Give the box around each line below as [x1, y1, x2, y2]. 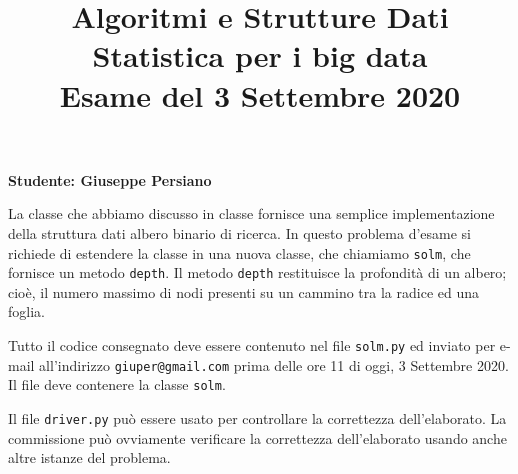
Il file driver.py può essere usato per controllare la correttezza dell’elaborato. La [8, 408, 507, 428]
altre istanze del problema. [8, 447, 171, 468]
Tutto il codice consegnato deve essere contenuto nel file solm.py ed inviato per [8, 335, 496, 356]
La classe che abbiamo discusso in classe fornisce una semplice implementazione [8, 203, 495, 224]
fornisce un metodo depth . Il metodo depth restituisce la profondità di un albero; [8, 262, 507, 283]
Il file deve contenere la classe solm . [8, 374, 226, 395]
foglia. [8, 301, 45, 322]
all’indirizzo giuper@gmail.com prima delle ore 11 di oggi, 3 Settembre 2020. [39, 354, 509, 375]
